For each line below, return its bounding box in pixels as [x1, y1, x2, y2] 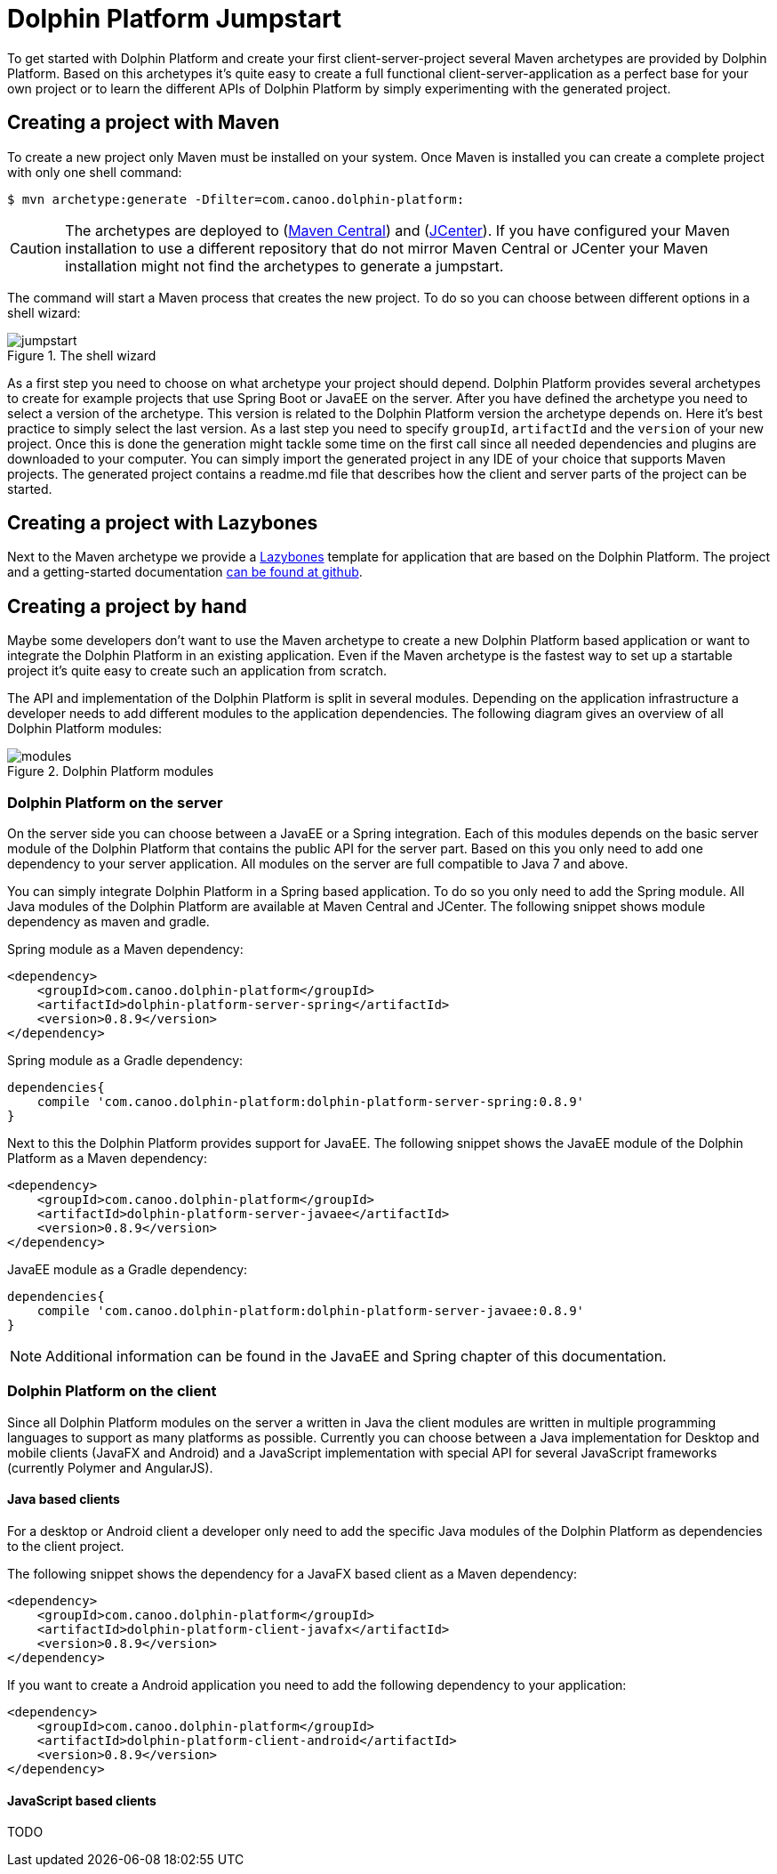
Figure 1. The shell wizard [7, 347, 156, 363]
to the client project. [7, 1539, 124, 1554]
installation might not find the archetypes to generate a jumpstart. [65, 256, 504, 275]
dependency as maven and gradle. [7, 914, 210, 930]
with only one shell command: [7, 164, 182, 180]
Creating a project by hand [7, 594, 247, 618]
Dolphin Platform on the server [7, 793, 223, 812]
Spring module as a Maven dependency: [7, 941, 244, 957]
